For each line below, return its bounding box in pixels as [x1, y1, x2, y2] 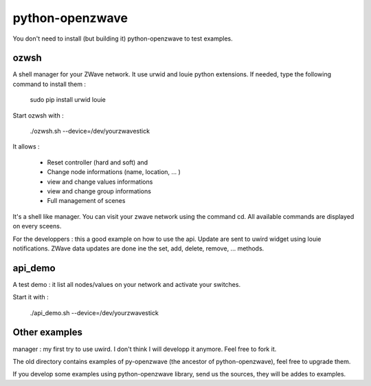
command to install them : [12, 80, 86, 88]
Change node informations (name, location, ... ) [47, 168, 181, 176]
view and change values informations [47, 178, 153, 186]
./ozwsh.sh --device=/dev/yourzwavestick [30, 127, 150, 136]
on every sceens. [12, 222, 62, 230]
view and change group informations [47, 186, 151, 195]
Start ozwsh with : [12, 111, 65, 120]
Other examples [12, 327, 82, 339]
